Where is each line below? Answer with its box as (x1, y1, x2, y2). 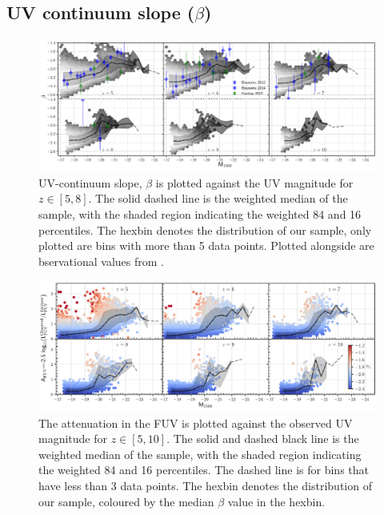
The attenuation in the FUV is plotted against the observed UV (38, 414, 353, 431)
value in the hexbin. (227, 493, 326, 509)
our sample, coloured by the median (38, 493, 214, 509)
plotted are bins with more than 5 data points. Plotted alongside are (38, 237, 374, 254)
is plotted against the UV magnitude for (155, 174, 354, 191)
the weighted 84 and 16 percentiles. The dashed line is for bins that (38, 461, 369, 478)
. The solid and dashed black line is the (166, 430, 359, 447)
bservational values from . (38, 252, 164, 269)
